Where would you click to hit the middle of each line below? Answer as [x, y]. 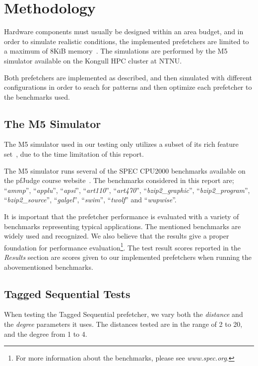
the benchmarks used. [37, 96]
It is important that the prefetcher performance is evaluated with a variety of [122, 216]
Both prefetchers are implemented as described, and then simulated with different [128, 77]
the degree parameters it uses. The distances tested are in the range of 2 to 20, [123, 324]
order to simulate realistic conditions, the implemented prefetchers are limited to [127, 41]
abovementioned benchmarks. [49, 267]
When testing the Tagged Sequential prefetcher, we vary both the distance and [124, 314]
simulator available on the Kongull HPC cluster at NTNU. [93, 60]
